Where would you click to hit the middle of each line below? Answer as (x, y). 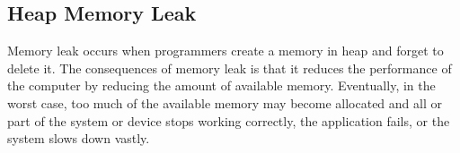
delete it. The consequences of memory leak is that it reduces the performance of (230, 68)
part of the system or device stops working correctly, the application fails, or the (229, 120)
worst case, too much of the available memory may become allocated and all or (225, 102)
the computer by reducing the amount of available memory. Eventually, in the (221, 85)
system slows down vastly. (79, 138)
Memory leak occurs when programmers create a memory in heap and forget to (226, 51)
